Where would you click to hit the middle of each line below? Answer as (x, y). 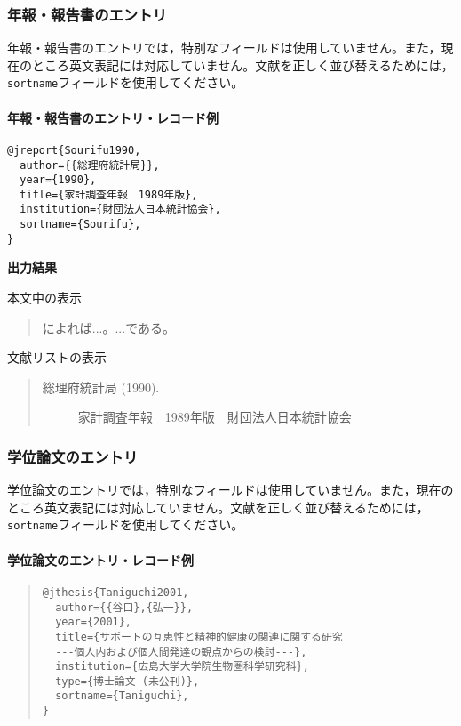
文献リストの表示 (57, 357)
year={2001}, (94, 622)
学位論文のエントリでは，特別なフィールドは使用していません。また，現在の (230, 490)
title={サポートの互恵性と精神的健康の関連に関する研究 (199, 637)
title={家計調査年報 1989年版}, (109, 194)
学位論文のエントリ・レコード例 (100, 559)
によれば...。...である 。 (109, 327)
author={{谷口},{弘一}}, (124, 607)
